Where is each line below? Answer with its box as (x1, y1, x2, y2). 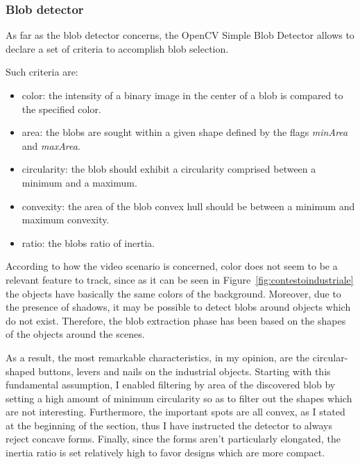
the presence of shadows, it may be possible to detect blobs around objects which (6, 300, 351, 314)
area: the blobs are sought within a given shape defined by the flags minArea (22, 125, 348, 139)
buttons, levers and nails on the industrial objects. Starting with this (38, 363, 331, 378)
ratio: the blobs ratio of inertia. (22, 235, 155, 250)
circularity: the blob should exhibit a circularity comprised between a (22, 162, 316, 176)
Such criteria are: (6, 65, 78, 79)
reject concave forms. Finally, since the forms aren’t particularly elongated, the (6, 431, 341, 446)
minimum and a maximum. (22, 175, 137, 189)
